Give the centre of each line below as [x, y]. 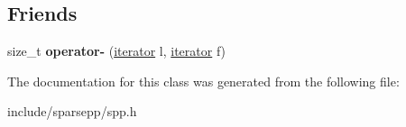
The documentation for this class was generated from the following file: [203, 81]
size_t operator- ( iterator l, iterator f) [117, 51]
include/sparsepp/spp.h [72, 111]
